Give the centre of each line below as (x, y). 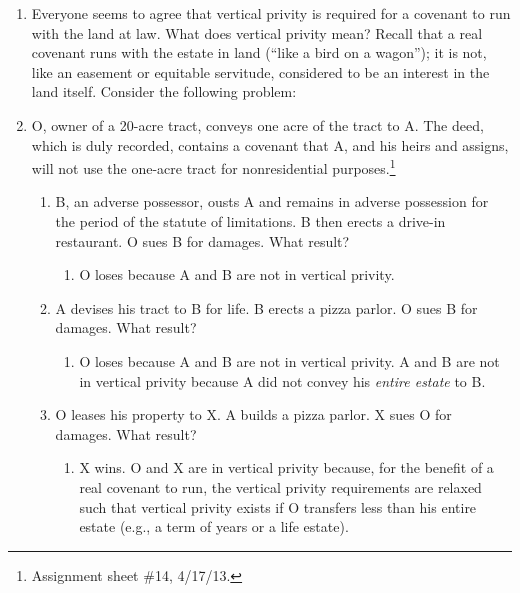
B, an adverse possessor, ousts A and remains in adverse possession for (272, 201)
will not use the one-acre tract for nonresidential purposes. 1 (213, 166)
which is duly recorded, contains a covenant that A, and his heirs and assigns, (270, 144)
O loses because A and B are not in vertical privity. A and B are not (289, 360)
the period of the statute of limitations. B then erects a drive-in (250, 221)
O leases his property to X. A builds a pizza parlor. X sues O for (253, 414)
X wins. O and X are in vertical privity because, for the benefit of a (286, 467)
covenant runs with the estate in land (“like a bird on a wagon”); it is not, (259, 52)
